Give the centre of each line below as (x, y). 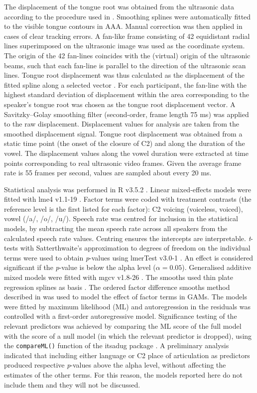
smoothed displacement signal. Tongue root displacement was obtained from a (123, 133)
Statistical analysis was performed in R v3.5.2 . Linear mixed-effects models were (128, 189)
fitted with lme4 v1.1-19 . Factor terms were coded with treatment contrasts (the (128, 199)
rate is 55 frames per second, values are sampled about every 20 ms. (108, 173)
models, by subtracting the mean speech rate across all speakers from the (116, 228)
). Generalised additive (216, 267)
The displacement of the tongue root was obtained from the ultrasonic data (119, 6)
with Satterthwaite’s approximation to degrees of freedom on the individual (135, 248)
